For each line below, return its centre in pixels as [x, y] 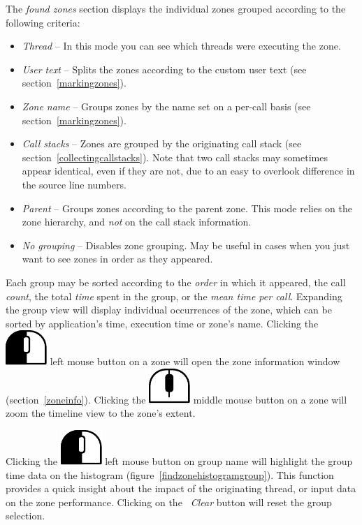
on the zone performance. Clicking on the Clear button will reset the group [169, 502]
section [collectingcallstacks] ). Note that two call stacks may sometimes [175, 157]
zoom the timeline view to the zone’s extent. [101, 413]
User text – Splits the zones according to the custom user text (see [164, 69]
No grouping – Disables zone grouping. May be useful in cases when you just [186, 245]
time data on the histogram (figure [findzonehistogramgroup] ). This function [170, 474]
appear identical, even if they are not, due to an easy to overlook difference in [188, 171]
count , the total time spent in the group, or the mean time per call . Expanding [174, 296]
